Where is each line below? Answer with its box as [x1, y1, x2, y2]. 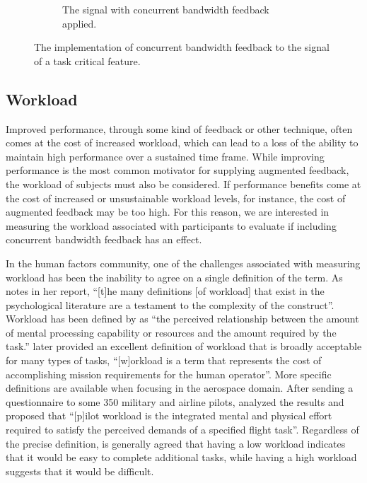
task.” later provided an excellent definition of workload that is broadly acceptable [6, 339, 362, 354]
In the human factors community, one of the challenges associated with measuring [6, 255, 361, 270]
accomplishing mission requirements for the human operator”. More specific [6, 366, 332, 381]
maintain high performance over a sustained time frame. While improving [6, 149, 325, 163]
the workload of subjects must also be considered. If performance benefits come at [6, 176, 361, 191]
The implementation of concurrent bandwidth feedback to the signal [34, 40, 330, 54]
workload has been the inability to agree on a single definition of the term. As [6, 269, 343, 284]
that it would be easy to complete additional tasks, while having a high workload [6, 450, 357, 465]
